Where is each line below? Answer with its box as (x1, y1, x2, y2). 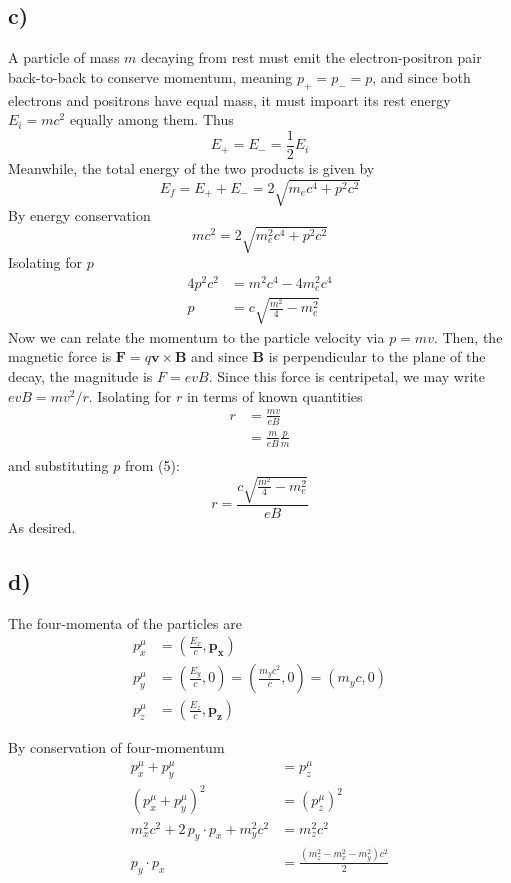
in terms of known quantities (186, 385, 363, 406)
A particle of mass (8, 47, 120, 68)
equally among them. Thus (69, 109, 234, 130)
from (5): (124, 454, 180, 475)
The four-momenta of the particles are (8, 612, 242, 633)
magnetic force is (8, 346, 112, 367)
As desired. (8, 516, 76, 537)
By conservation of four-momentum (8, 737, 225, 758)
